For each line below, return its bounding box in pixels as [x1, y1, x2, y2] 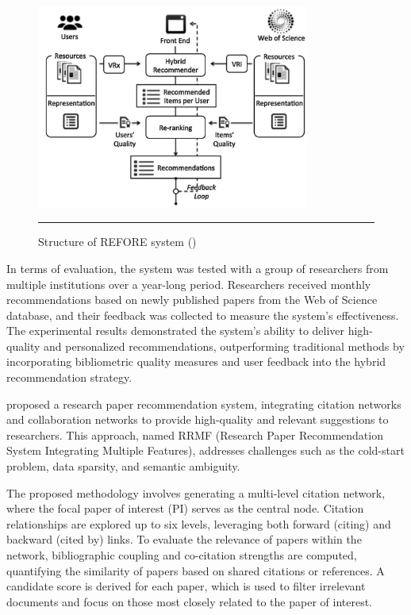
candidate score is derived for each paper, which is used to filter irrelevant [6, 578, 366, 594]
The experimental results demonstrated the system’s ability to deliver [6, 322, 345, 339]
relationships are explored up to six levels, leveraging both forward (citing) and [6, 515, 391, 532]
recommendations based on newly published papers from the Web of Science [6, 291, 378, 308]
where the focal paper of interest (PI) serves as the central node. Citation [6, 500, 364, 517]
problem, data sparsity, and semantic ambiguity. [6, 458, 240, 475]
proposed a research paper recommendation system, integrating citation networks [6, 395, 401, 412]
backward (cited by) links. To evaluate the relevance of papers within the [6, 531, 362, 548]
